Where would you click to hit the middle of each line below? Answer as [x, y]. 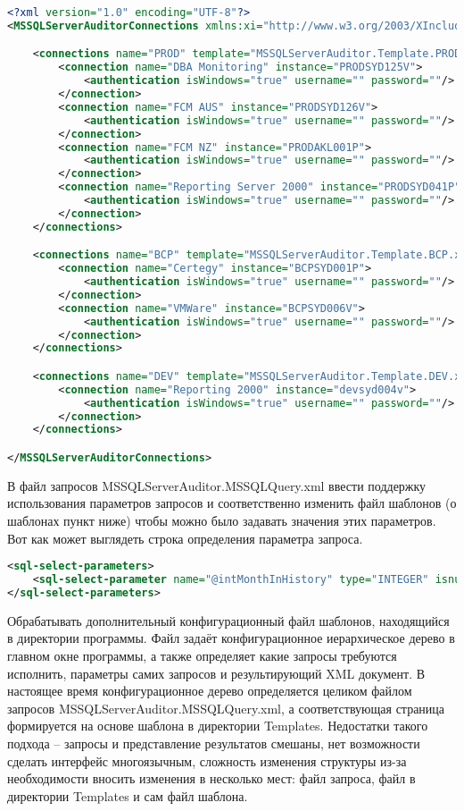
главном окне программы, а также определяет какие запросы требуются [202, 656]
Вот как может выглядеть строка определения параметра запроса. [185, 538]
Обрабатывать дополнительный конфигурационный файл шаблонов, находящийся [228, 620]
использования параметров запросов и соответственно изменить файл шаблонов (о [232, 503]
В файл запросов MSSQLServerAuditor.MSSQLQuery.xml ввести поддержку [217, 485]
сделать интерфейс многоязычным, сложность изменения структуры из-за [207, 760]
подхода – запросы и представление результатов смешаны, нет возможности [214, 743]
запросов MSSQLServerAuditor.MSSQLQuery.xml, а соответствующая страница [226, 708]
